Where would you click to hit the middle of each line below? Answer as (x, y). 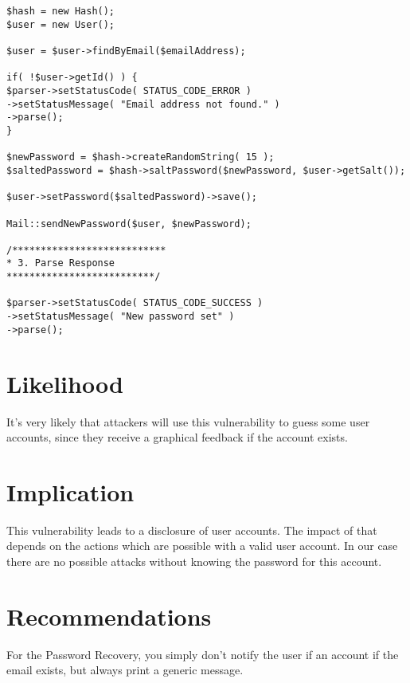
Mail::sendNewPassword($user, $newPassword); (129, 224)
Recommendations (109, 616)
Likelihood (65, 383)
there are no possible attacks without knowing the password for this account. (194, 561)
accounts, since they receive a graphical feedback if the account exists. (177, 437)
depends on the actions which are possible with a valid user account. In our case (202, 546)
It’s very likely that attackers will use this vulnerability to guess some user (188, 421)
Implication (70, 491)
